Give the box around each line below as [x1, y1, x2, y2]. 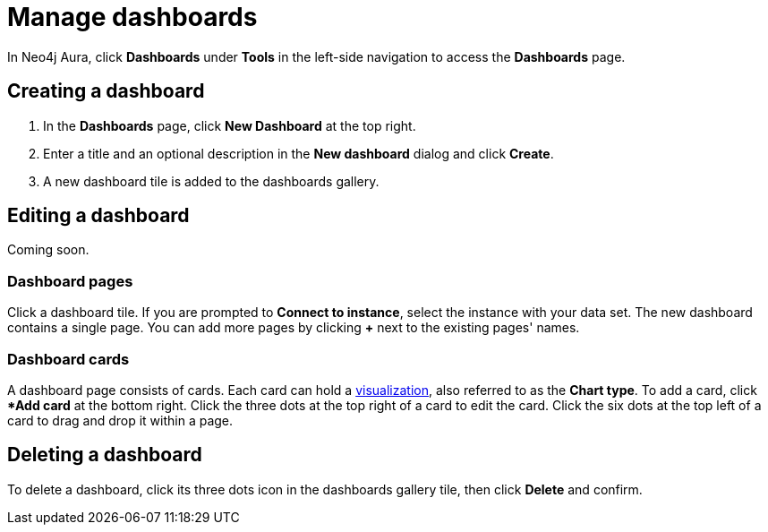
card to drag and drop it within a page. [7, 412, 234, 428]
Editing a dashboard [7, 204, 190, 227]
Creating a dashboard [7, 80, 205, 103]
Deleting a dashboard [7, 443, 202, 467]
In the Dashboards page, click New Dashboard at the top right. [43, 117, 416, 133]
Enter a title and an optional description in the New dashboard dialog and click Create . [43, 145, 554, 161]
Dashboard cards [7, 349, 130, 368]
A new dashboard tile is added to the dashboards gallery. [43, 173, 380, 189]
